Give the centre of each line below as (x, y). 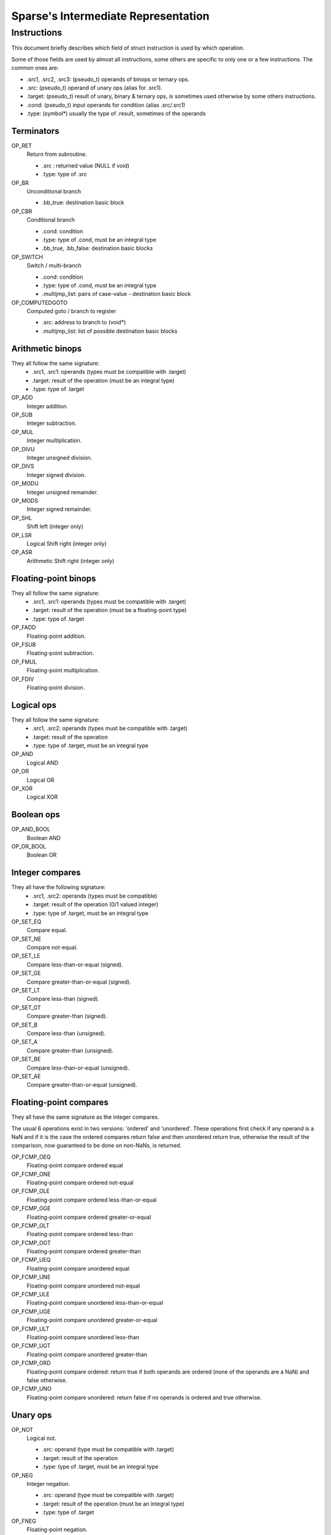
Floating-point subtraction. (60, 653)
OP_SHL (22, 518)
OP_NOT (22, 1429)
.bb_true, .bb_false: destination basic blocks (97, 248)
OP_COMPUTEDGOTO (40, 302)
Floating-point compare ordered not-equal (80, 1183)
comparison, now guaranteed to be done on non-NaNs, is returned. (97, 1146)
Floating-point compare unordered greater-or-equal (92, 1320)
